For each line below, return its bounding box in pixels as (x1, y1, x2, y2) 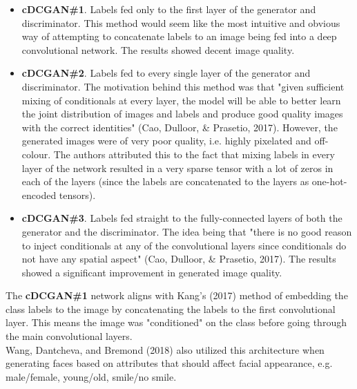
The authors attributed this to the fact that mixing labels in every (53, 146, 335, 161)
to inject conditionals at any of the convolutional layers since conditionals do (21, 238, 347, 252)
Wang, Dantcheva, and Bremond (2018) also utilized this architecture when (6, 342, 325, 357)
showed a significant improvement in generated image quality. (21, 265, 282, 279)
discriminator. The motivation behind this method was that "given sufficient (21, 79, 345, 93)
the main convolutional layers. (6, 329, 133, 343)
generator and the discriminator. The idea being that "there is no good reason (21, 224, 352, 238)
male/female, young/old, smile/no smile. (6, 369, 177, 383)
